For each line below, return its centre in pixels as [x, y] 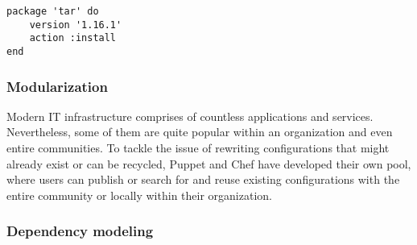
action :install [73, 38]
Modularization [57, 86]
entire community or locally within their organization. [139, 195]
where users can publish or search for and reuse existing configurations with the [203, 179]
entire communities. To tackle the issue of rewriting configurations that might [198, 148]
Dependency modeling [80, 231]
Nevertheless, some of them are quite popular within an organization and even [200, 132]
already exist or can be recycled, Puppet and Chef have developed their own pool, [209, 163]
